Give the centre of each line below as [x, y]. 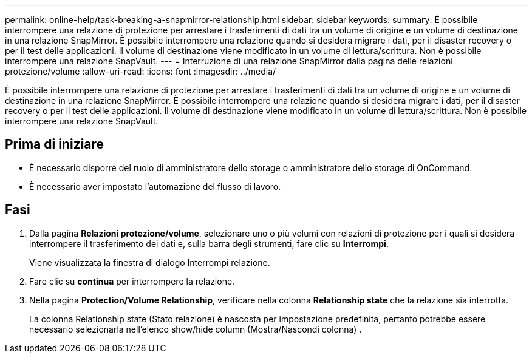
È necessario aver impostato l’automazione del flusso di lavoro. [155, 186]
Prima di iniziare [55, 144]
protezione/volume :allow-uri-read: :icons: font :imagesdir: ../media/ [141, 71]
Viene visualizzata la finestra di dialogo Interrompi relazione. [150, 262]
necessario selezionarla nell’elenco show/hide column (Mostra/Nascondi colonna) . [196, 329]
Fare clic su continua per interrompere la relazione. [132, 281]
